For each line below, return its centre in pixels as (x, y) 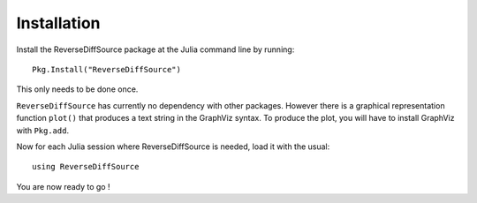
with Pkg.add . (43, 130)
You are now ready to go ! (63, 186)
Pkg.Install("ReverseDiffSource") (106, 69)
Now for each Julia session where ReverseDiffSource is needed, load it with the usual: (173, 147)
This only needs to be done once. (77, 89)
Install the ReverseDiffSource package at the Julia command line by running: (155, 49)
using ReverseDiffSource (86, 167)
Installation (58, 23)
